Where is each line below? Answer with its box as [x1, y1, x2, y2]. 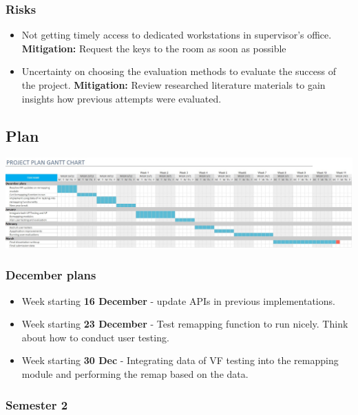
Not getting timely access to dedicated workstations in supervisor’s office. [21, 28, 332, 42]
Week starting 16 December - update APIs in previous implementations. [21, 293, 335, 308]
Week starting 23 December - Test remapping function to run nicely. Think [21, 317, 348, 331]
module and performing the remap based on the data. [21, 366, 249, 381]
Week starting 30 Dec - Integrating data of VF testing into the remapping [21, 353, 339, 368]
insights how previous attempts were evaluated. [21, 91, 222, 105]
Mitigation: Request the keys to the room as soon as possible [21, 41, 286, 55]
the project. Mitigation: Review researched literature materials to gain [21, 78, 326, 92]
